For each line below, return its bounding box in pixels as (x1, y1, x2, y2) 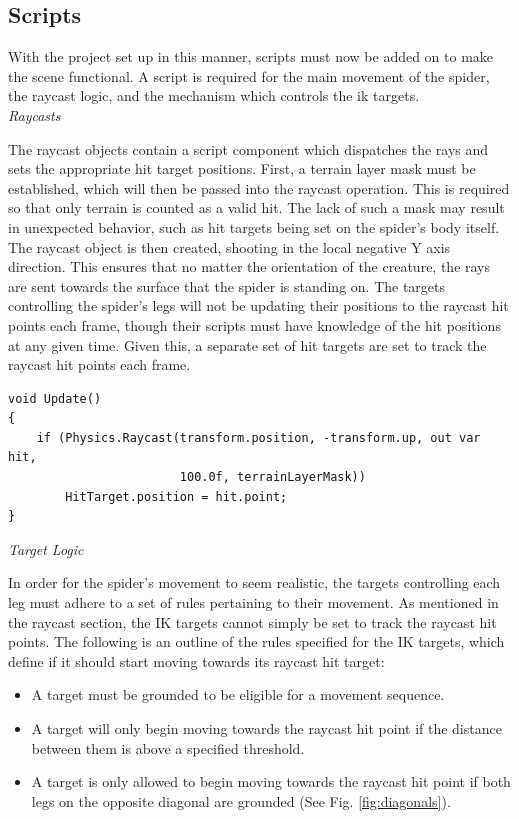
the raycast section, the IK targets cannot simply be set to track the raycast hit (8, 611, 497, 632)
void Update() (8, 391, 102, 406)
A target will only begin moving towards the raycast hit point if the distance (31, 718, 502, 739)
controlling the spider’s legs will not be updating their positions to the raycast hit (8, 295, 509, 316)
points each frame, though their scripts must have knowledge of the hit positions (8, 314, 501, 335)
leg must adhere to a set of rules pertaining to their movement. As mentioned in (8, 592, 499, 613)
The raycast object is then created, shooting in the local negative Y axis (8, 236, 451, 257)
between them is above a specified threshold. (31, 737, 305, 758)
